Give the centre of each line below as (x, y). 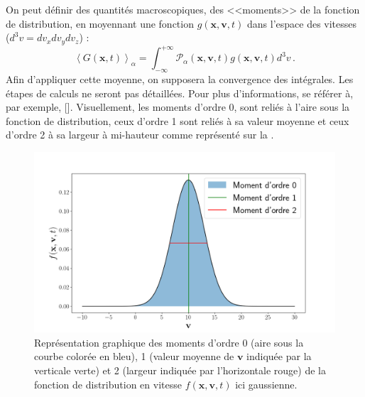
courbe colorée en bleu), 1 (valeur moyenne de (134, 356)
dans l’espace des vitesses (302, 23)
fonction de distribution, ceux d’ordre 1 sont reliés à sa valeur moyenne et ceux (178, 120)
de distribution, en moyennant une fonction (100, 23)
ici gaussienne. (266, 384)
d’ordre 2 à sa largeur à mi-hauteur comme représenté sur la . (140, 135)
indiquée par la (279, 356)
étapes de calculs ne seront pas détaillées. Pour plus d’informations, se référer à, (180, 93)
